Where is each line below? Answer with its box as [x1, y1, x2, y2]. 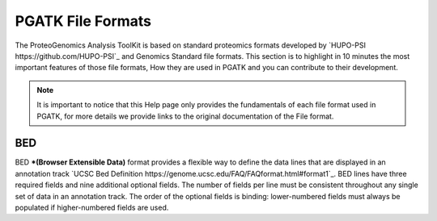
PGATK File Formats [15, 12, 152, 30]
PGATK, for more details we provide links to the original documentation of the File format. [36, 111, 334, 121]
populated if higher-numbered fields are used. [15, 202, 169, 212]
